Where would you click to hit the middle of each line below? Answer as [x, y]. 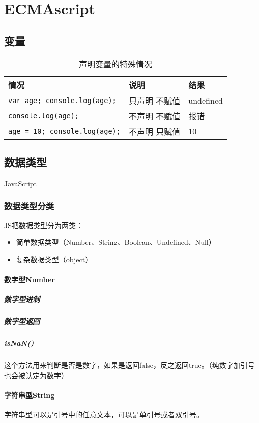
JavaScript [21, 183]
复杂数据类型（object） [54, 259]
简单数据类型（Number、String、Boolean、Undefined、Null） [116, 242]
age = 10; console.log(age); [64, 131]
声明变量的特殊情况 [115, 64]
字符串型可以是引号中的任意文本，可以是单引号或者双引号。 [104, 415]
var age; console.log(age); [62, 100]
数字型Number [30, 279]
